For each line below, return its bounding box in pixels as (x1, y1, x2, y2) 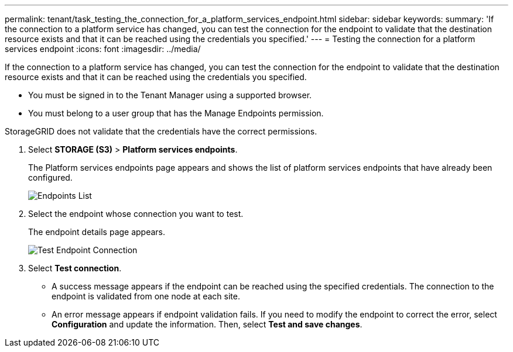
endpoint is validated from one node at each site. (52, 291, 240, 301)
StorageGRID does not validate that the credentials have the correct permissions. (5, 126, 317, 136)
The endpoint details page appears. (28, 227, 166, 237)
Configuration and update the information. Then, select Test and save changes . (52, 319, 362, 329)
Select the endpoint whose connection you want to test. (28, 209, 244, 219)
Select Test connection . (28, 263, 122, 273)
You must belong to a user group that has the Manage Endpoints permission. (28, 108, 324, 118)
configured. (28, 172, 73, 182)
